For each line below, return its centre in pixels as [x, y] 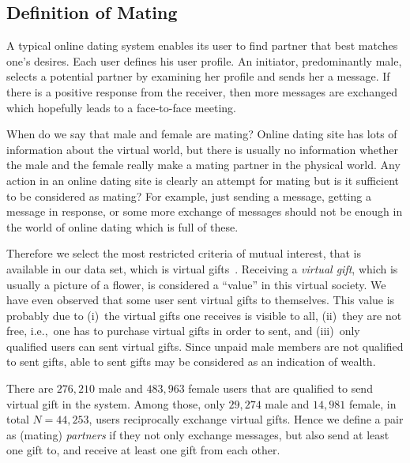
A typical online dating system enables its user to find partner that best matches [202, 45]
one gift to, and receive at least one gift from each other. [143, 450]
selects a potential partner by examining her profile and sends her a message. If [198, 76]
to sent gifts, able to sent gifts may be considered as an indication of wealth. [191, 361]
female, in [372, 403]
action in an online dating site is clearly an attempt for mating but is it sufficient [203, 180]
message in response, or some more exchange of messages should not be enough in [205, 211]
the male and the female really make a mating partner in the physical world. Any [203, 165]
